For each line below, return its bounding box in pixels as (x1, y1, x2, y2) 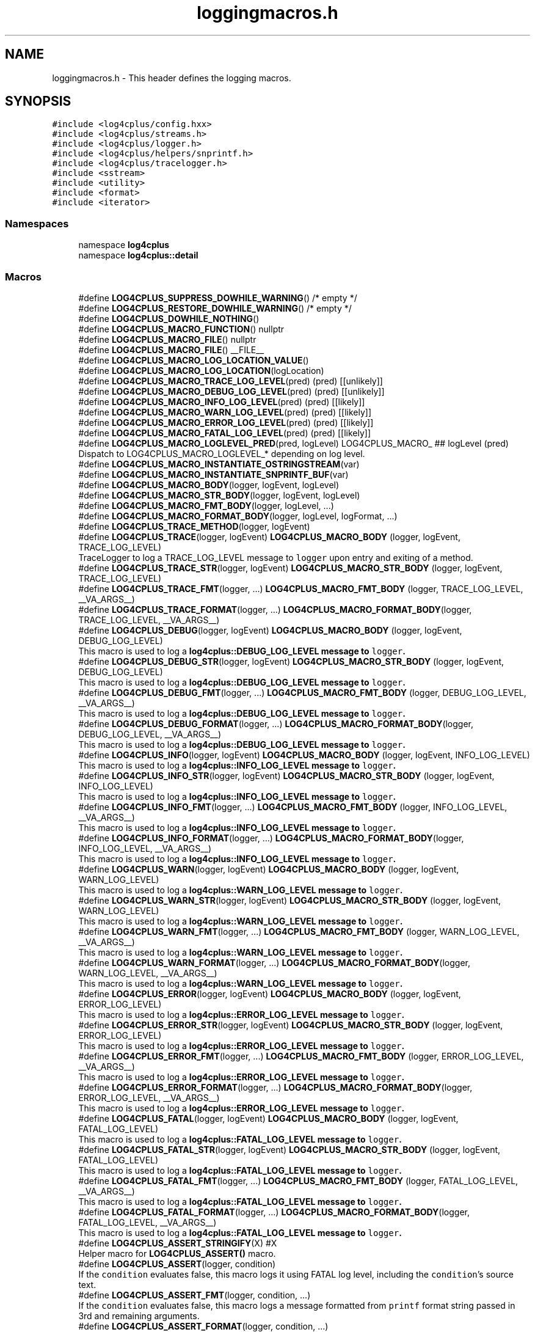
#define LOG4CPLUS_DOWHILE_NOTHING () (78, 313, 260, 324)
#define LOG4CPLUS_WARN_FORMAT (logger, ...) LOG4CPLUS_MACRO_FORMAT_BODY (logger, (78, 957, 471, 968)
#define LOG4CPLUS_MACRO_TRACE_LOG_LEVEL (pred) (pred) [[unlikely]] (78, 375, 383, 386)
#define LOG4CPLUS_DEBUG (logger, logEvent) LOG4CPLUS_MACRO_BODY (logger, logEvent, (78, 624, 462, 635)
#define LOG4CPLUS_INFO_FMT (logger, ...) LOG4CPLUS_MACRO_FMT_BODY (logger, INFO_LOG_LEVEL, (78, 801, 508, 812)
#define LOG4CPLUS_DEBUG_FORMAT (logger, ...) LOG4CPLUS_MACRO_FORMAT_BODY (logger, (78, 718, 474, 729)
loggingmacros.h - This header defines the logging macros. (52, 72, 291, 83)
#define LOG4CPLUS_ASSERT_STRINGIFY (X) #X (78, 1237, 277, 1248)
